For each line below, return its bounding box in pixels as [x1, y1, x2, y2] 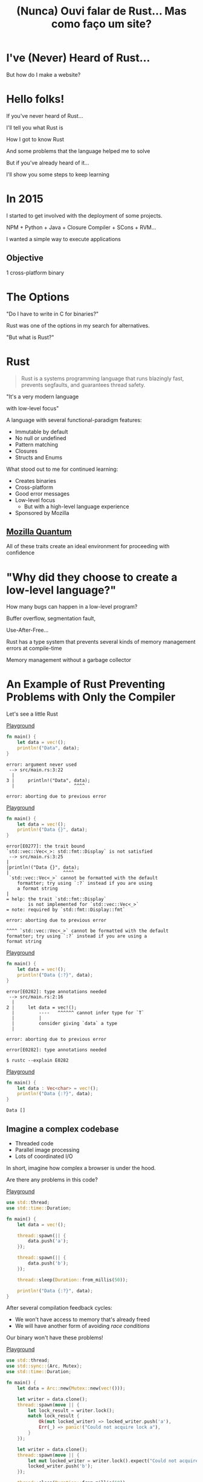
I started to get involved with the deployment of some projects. [6, 212, 163, 219]
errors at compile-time [6, 645, 62, 652]
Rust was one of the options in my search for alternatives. [6, 322, 150, 329]
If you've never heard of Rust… [6, 112, 83, 119]
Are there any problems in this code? [6, 1176, 98, 1183]
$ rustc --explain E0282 [6, 1057, 69, 1063]
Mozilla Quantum [6, 526, 72, 537]
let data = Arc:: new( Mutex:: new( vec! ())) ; [17, 1385, 126, 1391]
